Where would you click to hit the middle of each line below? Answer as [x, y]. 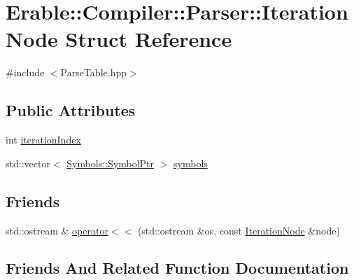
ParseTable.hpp [94, 72]
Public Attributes [71, 110]
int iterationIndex [43, 140]
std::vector [28, 163]
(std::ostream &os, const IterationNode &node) [239, 230]
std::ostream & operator [57, 230]
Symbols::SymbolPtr [111, 163]
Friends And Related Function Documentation [177, 268]
